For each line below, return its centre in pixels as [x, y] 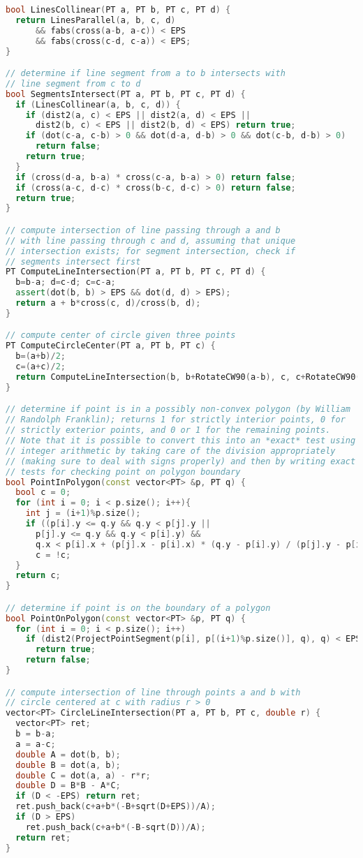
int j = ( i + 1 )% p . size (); [83, 513]
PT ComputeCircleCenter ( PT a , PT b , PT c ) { [111, 346]
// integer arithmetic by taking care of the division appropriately [171, 451]
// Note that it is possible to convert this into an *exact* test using [181, 441]
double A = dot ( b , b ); [68, 754]
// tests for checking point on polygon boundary [123, 472]
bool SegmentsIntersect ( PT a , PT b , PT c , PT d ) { [126, 94]
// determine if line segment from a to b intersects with [146, 74]
